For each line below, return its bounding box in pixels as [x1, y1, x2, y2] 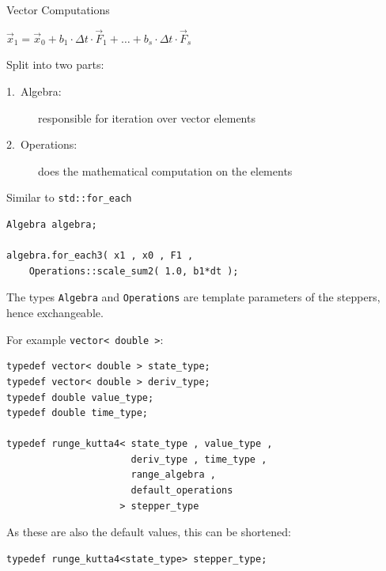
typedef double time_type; [6, 407, 148, 419]
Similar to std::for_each [6, 189, 132, 206]
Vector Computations [6, 2, 110, 17]
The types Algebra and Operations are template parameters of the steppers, [6, 289, 380, 305]
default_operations [131, 485, 233, 497]
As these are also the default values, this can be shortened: [6, 524, 291, 540]
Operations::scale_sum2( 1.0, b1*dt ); [28, 265, 239, 277]
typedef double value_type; [6, 391, 154, 403]
